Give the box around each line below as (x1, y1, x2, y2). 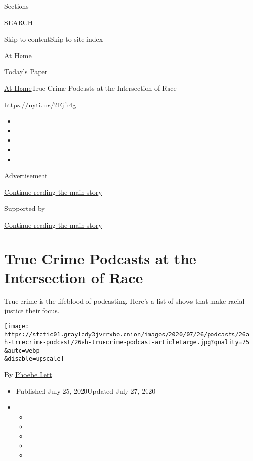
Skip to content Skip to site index (4, 34, 103, 44)
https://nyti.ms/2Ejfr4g (4, 99, 76, 109)
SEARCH (4, 17, 33, 27)
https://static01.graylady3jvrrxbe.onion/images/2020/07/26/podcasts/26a (4, 331, 250, 338)
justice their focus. (4, 305, 60, 315)
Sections (4, 1, 29, 11)
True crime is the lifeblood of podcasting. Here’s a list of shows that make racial (4, 295, 245, 306)
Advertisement (4, 170, 48, 181)
